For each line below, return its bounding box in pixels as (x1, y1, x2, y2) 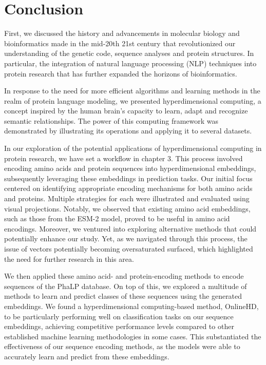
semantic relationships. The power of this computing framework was (4, 115, 219, 126)
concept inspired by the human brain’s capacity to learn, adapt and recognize (4, 105, 248, 116)
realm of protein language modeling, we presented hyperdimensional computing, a (4, 95, 261, 106)
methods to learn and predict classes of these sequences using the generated (4, 291, 242, 301)
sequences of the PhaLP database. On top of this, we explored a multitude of (4, 280, 247, 291)
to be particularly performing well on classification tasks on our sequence (4, 311, 234, 321)
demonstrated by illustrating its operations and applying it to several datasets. (4, 125, 252, 136)
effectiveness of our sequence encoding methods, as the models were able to (4, 341, 240, 352)
